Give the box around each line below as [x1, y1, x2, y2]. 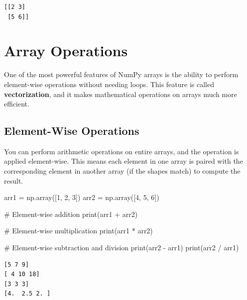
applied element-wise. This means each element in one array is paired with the [4, 156, 243, 166]
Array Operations [4, 40, 128, 61]
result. [4, 175, 23, 186]
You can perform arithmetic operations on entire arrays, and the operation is [4, 146, 239, 156]
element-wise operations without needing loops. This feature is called [4, 79, 215, 89]
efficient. [4, 99, 29, 109]
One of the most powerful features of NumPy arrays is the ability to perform [4, 69, 239, 80]
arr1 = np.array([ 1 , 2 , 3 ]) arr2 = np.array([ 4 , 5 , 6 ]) [4, 192, 159, 202]
